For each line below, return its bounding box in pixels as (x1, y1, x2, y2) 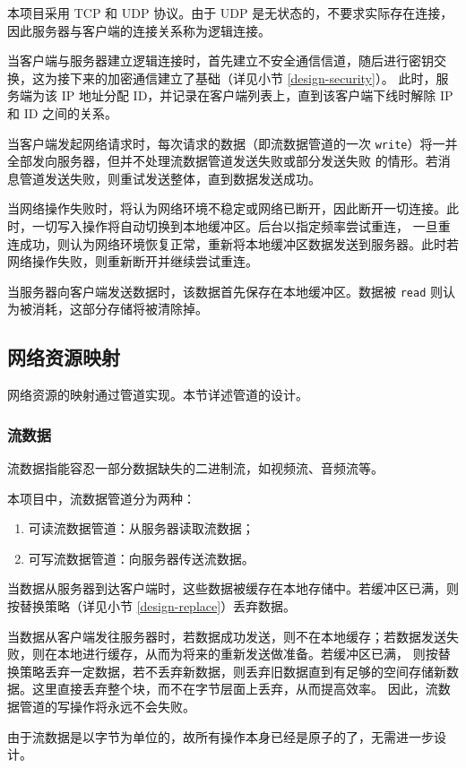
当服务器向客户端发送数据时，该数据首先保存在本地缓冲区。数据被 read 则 (7, 281, 443, 300)
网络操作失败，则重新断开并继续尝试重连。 (7, 252, 258, 271)
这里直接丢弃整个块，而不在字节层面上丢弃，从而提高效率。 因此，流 (31, 679, 438, 698)
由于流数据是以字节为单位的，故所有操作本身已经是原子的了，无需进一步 (7, 727, 434, 746)
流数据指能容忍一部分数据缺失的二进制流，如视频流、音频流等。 (7, 459, 384, 478)
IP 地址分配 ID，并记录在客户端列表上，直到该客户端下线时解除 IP (61, 86, 453, 105)
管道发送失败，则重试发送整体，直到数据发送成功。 (19, 168, 321, 187)
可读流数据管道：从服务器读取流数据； (28, 519, 255, 538)
